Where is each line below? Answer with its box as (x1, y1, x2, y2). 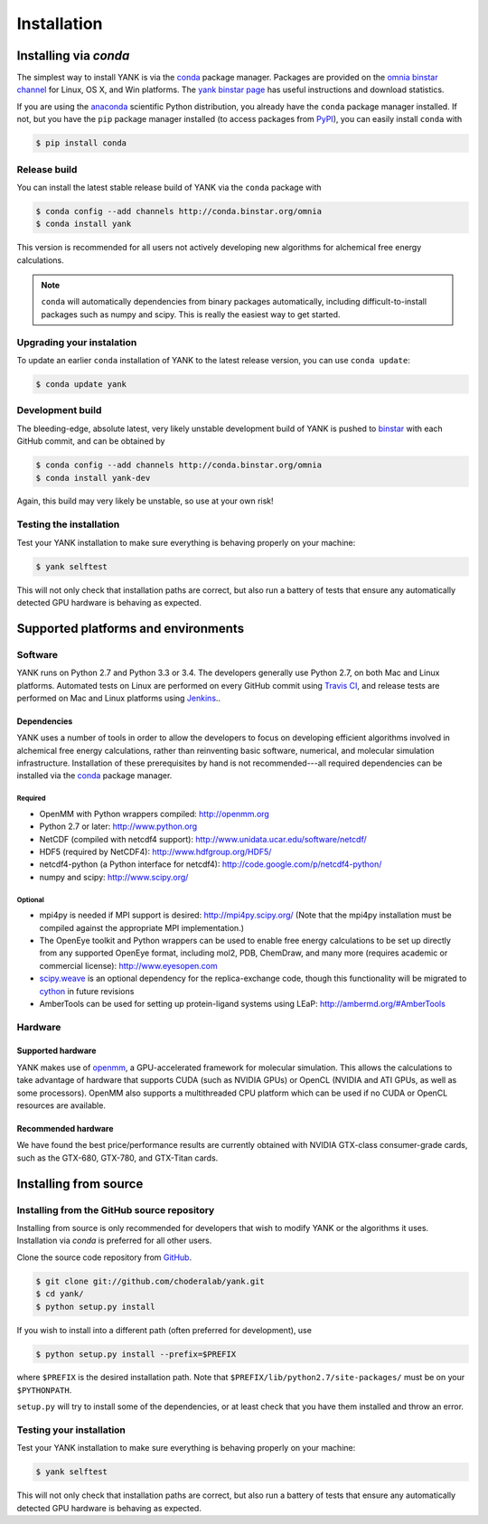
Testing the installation (16, 518, 120, 531)
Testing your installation (16, 1424, 127, 1436)
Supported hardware (16, 1045, 97, 1057)
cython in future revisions (39, 985, 135, 996)
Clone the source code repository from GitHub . (16, 1252, 192, 1263)
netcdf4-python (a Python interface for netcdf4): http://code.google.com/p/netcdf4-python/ (39, 859, 382, 870)
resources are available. (16, 1100, 106, 1111)
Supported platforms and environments (16, 620, 244, 636)
